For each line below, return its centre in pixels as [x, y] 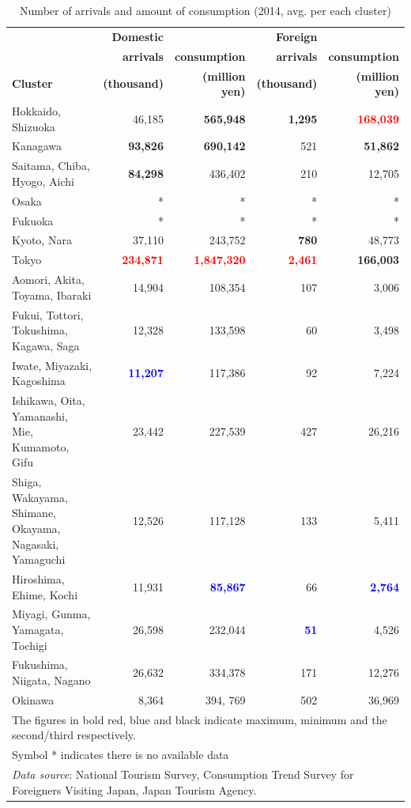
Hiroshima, [38, 579]
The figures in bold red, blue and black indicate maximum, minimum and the [200, 719]
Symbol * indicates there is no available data [121, 755]
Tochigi [30, 645]
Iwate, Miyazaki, [52, 365]
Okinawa [33, 699]
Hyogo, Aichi [43, 181]
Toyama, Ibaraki [52, 295]
